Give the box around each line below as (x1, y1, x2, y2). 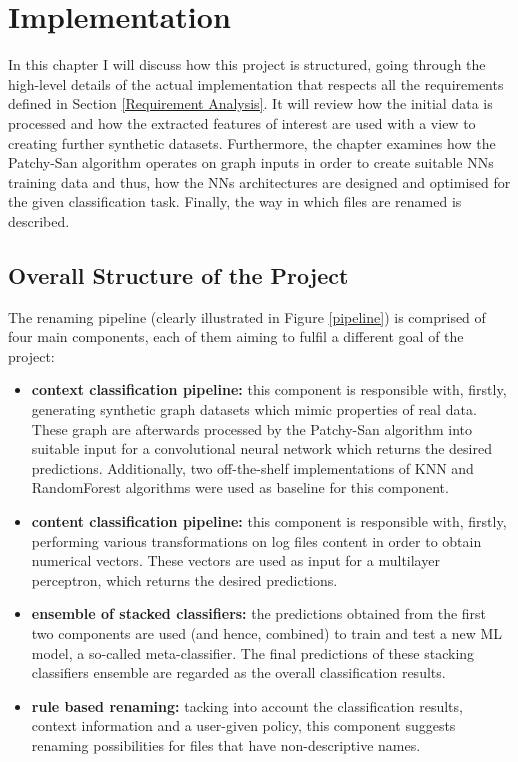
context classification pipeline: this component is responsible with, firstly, (31, 379, 507, 400)
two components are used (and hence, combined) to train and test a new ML (31, 622, 503, 643)
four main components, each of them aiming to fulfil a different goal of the (8, 326, 464, 347)
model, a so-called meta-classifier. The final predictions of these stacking (31, 642, 475, 663)
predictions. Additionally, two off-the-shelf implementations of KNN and (31, 457, 474, 478)
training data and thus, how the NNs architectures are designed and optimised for (8, 171, 511, 192)
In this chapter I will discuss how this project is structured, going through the (8, 54, 486, 75)
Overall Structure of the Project (8, 259, 349, 290)
